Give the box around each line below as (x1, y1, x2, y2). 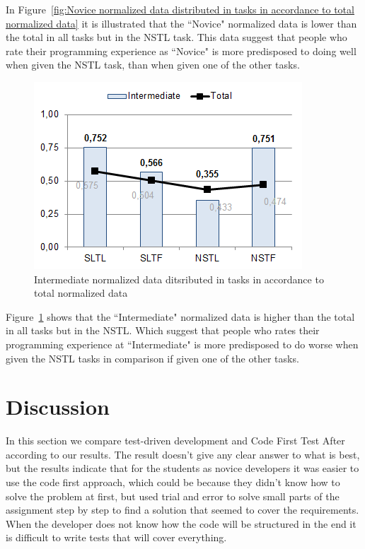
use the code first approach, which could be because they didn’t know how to (6, 475, 340, 490)
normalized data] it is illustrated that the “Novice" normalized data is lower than (6, 16, 357, 30)
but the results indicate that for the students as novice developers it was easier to (6, 461, 359, 476)
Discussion (6, 392, 110, 421)
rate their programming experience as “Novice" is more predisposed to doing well (6, 43, 357, 58)
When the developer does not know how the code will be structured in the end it (6, 516, 357, 531)
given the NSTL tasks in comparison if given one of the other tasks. (6, 350, 299, 365)
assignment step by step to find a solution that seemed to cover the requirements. (6, 502, 359, 517)
